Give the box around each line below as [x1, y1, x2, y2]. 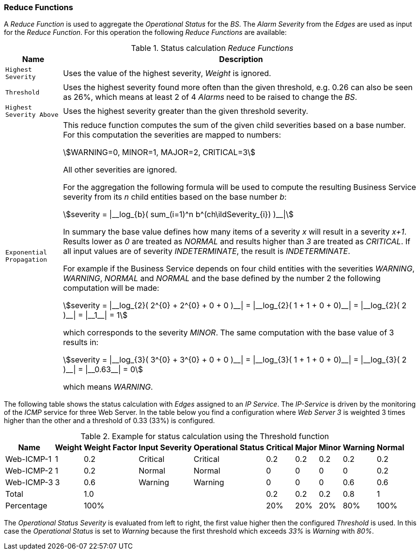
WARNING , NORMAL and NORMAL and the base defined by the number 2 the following [63, 273, 381, 284]
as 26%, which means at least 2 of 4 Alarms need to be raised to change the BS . [63, 92, 358, 102]
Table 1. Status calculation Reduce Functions [131, 43, 294, 53]
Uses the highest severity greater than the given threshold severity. [63, 106, 309, 116]
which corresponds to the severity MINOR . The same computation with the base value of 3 [63, 328, 394, 338]
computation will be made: [63, 283, 159, 293]
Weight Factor [84, 443, 137, 453]
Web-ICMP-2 [5, 466, 53, 476]
